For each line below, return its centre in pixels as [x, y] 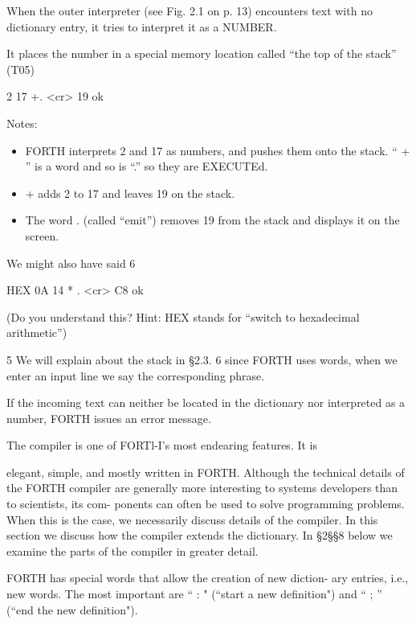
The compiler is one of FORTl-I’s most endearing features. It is [162, 445]
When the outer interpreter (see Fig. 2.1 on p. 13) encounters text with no [190, 10]
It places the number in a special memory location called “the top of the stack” [202, 53]
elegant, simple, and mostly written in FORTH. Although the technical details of [206, 472]
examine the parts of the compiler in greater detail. [133, 550]
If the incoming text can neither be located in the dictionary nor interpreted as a [206, 402]
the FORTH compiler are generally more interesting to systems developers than [202, 488]
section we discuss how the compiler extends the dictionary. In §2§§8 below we [200, 535]
